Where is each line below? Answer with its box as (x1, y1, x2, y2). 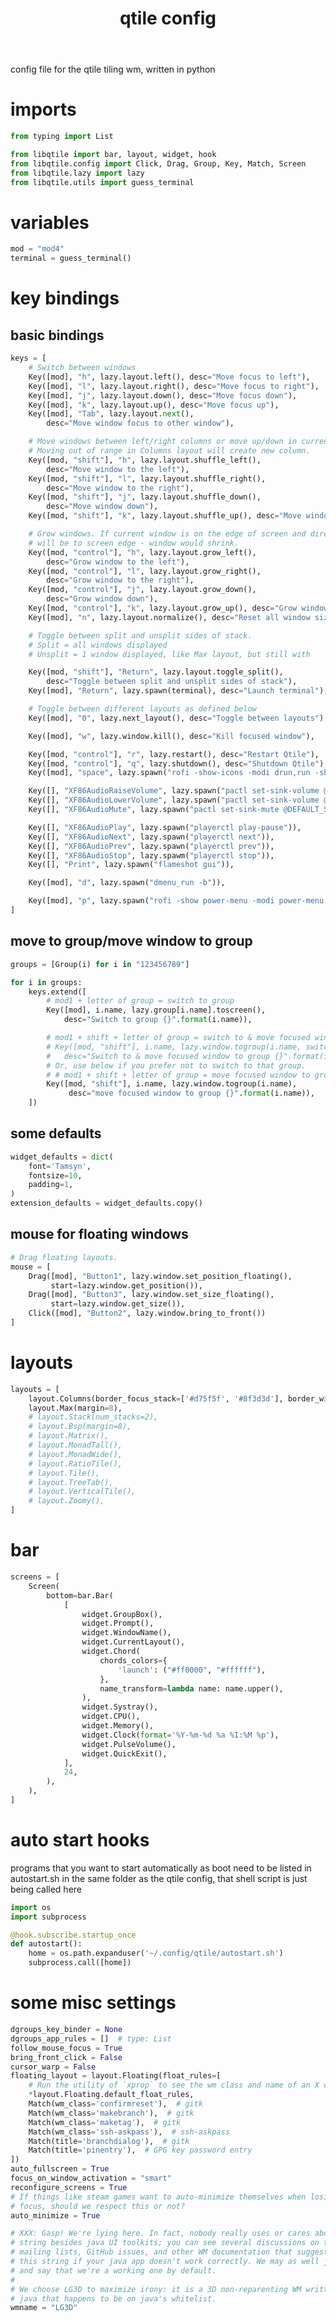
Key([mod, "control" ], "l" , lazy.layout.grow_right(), (28, 566, 262, 576)
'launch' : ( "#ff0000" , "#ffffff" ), (117, 1665, 267, 1675)
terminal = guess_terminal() (10, 253, 132, 264)
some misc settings (10, 1992, 177, 2014)
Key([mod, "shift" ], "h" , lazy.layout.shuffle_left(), (28, 455, 262, 465)
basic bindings (10, 327, 105, 344)
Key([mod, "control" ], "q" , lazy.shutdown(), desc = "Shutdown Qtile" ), (28, 758, 329, 769)
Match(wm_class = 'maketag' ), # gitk (28, 2117, 182, 2127)
